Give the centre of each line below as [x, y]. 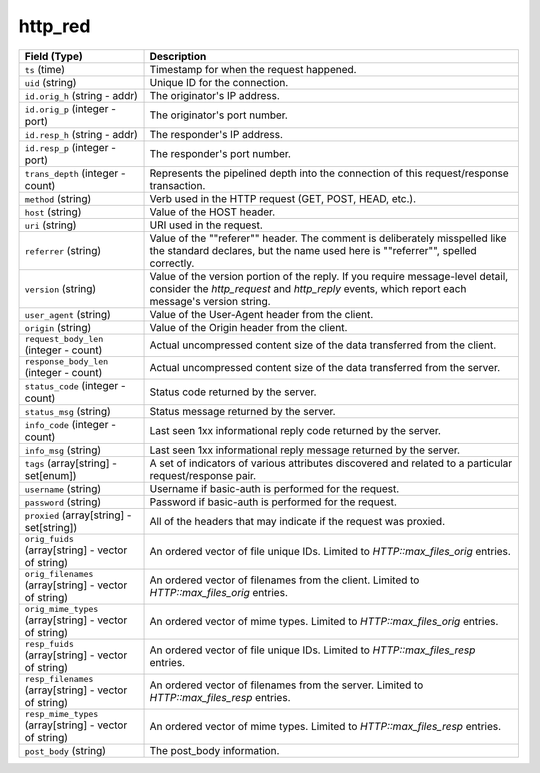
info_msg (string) [63, 450]
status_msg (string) [68, 411]
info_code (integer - [70, 424]
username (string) [63, 488]
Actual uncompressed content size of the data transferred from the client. [323, 345]
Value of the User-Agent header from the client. [261, 314]
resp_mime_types [61, 713]
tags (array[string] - [70, 463]
